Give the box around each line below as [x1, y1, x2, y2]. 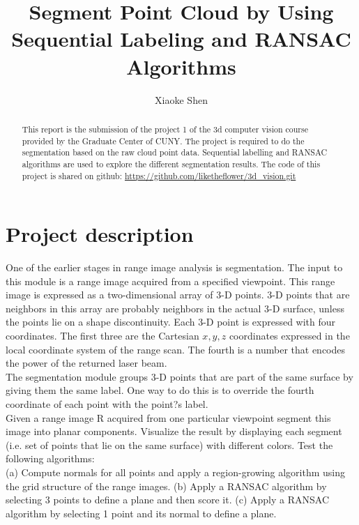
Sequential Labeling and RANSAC [11, 24, 351, 53]
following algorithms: [6, 451, 95, 466]
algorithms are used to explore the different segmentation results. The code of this [22, 158, 321, 169]
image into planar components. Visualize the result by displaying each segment [6, 424, 342, 439]
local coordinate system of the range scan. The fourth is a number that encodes [6, 342, 346, 356]
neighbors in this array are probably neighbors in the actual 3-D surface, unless [6, 300, 344, 315]
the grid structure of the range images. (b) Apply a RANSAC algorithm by [6, 478, 327, 493]
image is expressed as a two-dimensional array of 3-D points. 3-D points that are [6, 287, 350, 302]
